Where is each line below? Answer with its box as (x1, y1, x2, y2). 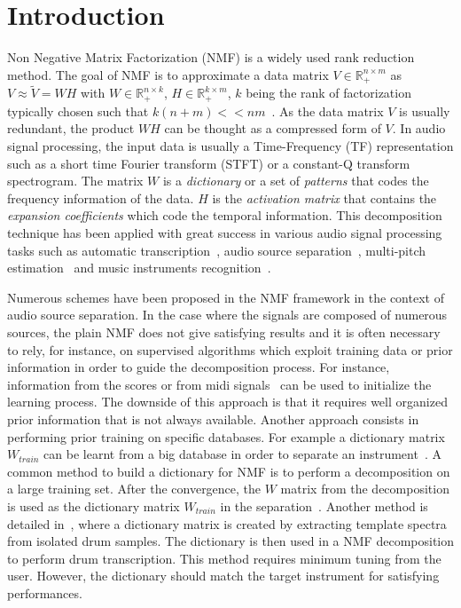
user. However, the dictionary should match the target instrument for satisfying (7, 566, 440, 585)
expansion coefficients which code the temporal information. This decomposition (7, 206, 442, 225)
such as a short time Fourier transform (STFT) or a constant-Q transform (7, 154, 410, 172)
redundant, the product (7, 119, 135, 138)
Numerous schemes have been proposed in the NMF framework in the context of (7, 288, 444, 306)
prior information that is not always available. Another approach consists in (7, 409, 419, 428)
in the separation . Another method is (220, 496, 428, 515)
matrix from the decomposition (280, 479, 449, 498)
